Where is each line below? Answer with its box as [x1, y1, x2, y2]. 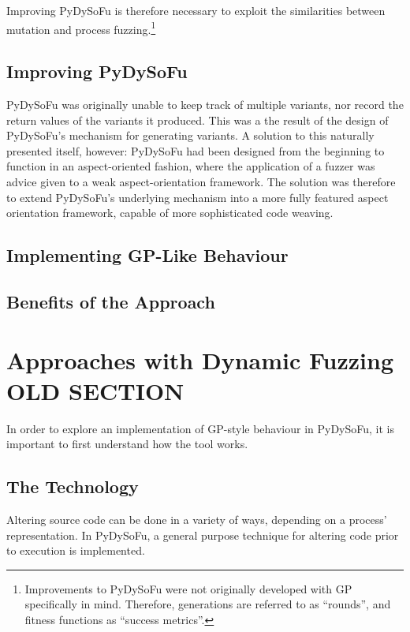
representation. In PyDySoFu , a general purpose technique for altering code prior [6, 526, 399, 543]
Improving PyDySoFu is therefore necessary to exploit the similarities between [6, 2, 386, 18]
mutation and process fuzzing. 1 [6, 18, 156, 37]
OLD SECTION [6, 374, 184, 406]
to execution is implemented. [6, 542, 145, 559]
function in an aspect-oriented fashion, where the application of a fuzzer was [6, 158, 375, 174]
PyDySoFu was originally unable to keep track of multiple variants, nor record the [6, 96, 404, 113]
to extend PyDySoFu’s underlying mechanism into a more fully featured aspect [6, 189, 389, 205]
